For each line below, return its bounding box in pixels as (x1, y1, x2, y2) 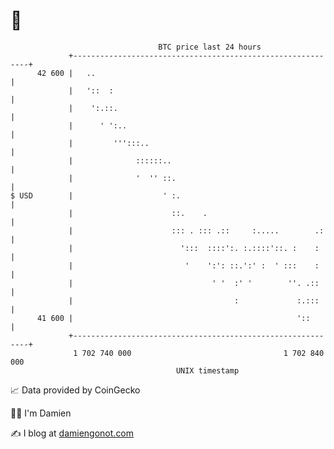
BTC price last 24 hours (158, 42, 262, 52)
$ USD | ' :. (10, 190, 182, 201)
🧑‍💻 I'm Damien (10, 407, 72, 419)
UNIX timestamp (175, 365, 240, 376)
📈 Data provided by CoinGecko (10, 384, 141, 396)
